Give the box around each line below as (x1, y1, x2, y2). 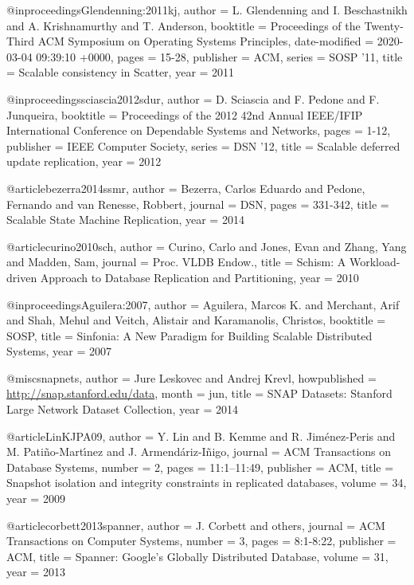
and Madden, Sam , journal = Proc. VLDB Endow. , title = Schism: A (6, 253, 346, 270)
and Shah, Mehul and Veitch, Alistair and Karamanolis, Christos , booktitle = (6, 312, 386, 328)
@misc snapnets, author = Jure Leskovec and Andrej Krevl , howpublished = (6, 369, 377, 386)
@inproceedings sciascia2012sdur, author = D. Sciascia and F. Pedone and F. (6, 90, 380, 107)
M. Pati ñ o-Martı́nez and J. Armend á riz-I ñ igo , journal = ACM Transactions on (6, 443, 392, 460)
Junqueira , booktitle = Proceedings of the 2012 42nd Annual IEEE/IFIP (6, 106, 363, 123)
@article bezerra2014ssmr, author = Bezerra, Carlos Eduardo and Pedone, (6, 179, 365, 196)
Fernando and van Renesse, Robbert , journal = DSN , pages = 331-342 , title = (6, 195, 389, 212)
